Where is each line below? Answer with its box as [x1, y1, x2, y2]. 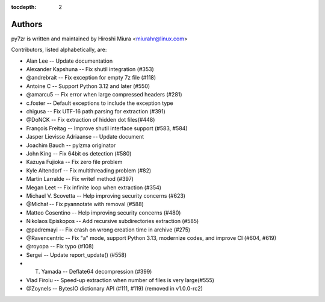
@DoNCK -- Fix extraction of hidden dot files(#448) [26, 116, 155, 124]
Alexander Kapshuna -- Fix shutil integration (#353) [26, 66, 155, 73]
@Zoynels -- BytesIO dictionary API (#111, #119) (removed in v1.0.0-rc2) [26, 285, 203, 292]
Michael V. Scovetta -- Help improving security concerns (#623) [26, 192, 186, 199]
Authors [11, 19, 43, 30]
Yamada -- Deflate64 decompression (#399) [41, 268, 152, 275]
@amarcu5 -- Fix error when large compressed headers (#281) [26, 91, 183, 98]
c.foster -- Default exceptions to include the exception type [26, 99, 174, 107]
